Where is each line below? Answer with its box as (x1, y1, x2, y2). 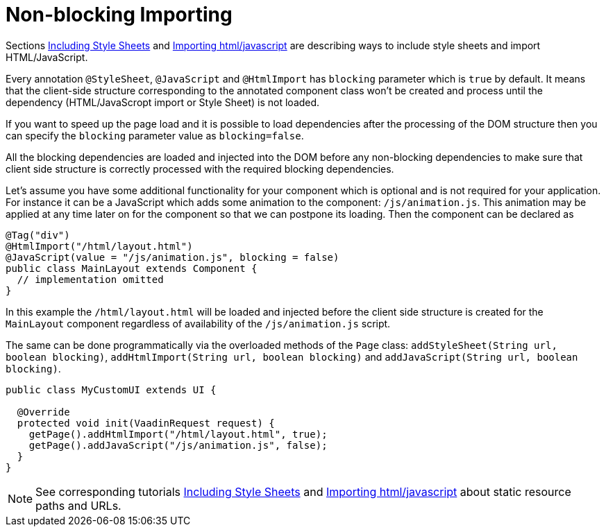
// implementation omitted (17, 273, 164, 285)
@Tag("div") (6, 229, 70, 241)
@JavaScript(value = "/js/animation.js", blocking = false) (6, 251, 339, 263)
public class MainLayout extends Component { (6, 262, 258, 274)
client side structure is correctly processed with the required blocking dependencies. (6, 162, 394, 175)
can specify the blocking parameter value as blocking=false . (6, 129, 304, 141)
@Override (17, 406, 70, 418)
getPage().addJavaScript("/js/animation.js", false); (28, 439, 328, 451)
